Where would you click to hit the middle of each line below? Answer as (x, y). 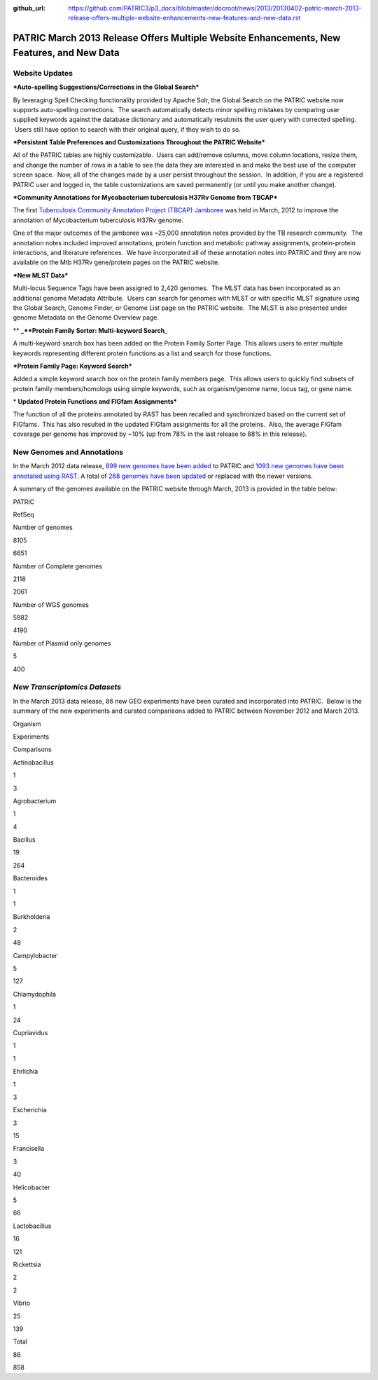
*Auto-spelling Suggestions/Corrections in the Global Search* (106, 87)
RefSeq (23, 514)
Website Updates (43, 73)
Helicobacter (31, 1187)
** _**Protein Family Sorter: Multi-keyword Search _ (90, 330)
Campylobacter (35, 955)
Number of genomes (43, 527)
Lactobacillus (32, 1226)
